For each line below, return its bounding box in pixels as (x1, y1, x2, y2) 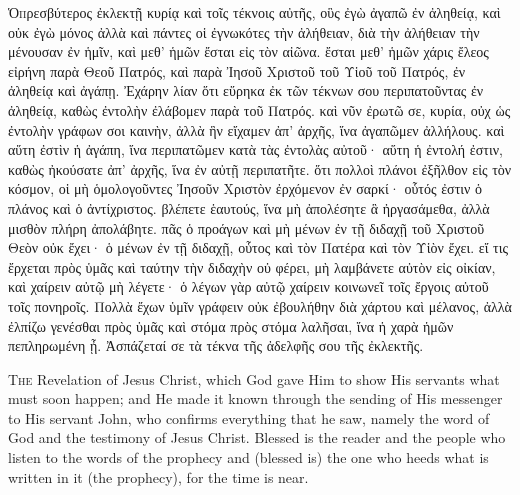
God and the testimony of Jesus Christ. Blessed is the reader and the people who (8, 427, 506, 448)
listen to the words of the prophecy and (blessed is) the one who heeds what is (8, 447, 489, 468)
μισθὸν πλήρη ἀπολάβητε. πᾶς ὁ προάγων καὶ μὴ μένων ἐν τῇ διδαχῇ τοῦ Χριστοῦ (8, 217, 485, 238)
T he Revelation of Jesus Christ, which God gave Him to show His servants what (8, 368, 500, 389)
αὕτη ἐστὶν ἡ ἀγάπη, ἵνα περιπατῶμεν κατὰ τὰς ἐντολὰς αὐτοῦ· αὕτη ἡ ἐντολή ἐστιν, (8, 139, 503, 160)
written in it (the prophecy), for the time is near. (8, 466, 309, 487)
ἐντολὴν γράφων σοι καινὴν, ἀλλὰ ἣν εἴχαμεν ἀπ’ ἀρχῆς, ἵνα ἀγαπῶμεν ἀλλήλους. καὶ (8, 119, 505, 140)
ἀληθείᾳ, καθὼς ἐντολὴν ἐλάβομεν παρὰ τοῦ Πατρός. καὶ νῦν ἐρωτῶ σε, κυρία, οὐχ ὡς (8, 99, 511, 120)
